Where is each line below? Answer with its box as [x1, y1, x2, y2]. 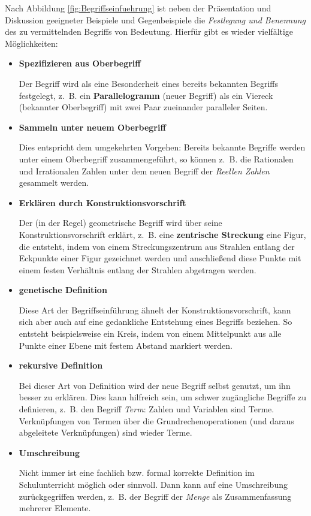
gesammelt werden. [19, 176, 89, 189]
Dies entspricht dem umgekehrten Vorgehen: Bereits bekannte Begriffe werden [19, 141, 306, 153]
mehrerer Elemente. [19, 502, 91, 514]
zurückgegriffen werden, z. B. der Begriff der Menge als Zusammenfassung [19, 490, 292, 502]
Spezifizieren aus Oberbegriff [19, 57, 141, 70]
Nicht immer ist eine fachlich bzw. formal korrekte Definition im [19, 466, 255, 479]
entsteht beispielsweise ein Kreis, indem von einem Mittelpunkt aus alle [19, 327, 282, 340]
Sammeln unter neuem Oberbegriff [19, 120, 166, 133]
